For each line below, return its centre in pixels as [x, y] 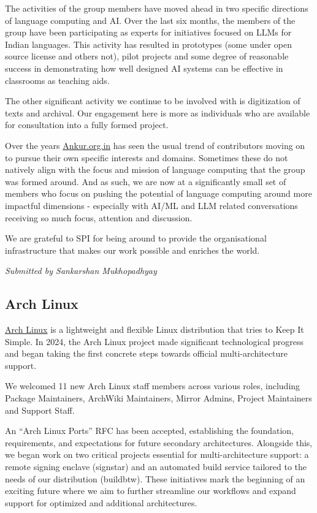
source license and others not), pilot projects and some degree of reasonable [147, 56]
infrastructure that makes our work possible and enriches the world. [132, 250]
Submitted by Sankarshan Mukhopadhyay [81, 271]
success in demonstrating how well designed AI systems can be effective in [144, 68]
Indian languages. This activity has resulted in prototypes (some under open [149, 44]
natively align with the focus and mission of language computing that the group [155, 169]
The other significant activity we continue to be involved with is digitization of [153, 101]
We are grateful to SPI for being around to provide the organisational [136, 238]
